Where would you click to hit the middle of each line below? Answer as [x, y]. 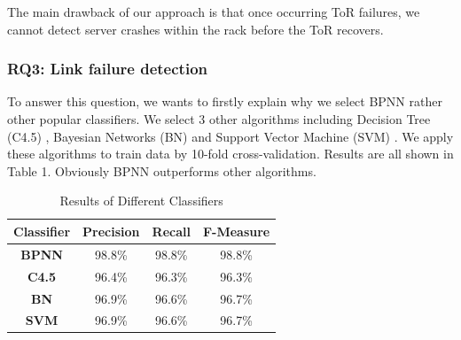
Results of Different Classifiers [141, 201]
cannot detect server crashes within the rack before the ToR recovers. [195, 29]
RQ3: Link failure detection [107, 69]
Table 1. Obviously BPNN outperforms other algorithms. [162, 170]
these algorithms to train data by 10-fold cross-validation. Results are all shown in [230, 154]
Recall [171, 231]
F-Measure [236, 231]
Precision [111, 231]
